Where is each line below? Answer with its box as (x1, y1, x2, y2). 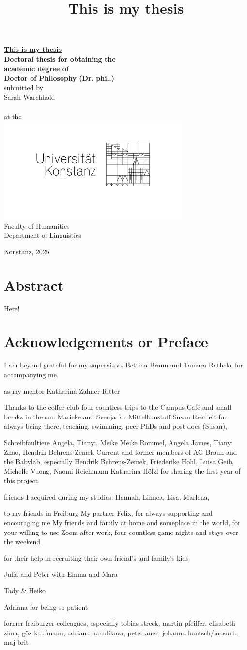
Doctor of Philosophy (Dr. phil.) (4, 73, 114, 83)
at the (4, 111, 22, 121)
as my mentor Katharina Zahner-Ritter (4, 385, 120, 396)
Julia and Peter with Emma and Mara (4, 569, 118, 579)
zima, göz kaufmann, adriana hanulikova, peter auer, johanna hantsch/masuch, (4, 627, 238, 637)
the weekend (4, 536, 41, 547)
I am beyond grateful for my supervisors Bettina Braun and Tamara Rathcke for (4, 360, 243, 370)
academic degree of (4, 63, 69, 73)
